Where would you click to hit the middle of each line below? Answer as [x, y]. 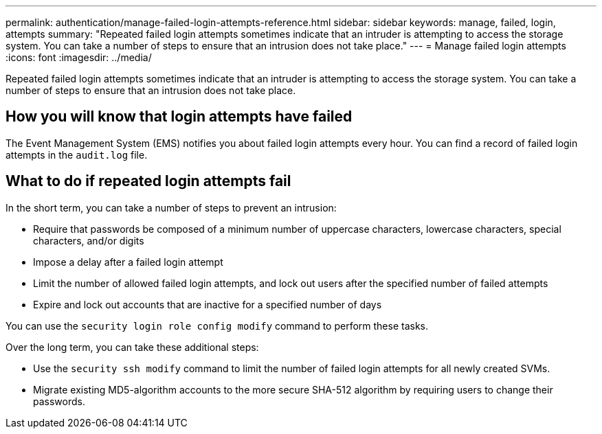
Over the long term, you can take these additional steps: [132, 347]
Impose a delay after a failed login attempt [128, 262]
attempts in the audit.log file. [77, 155]
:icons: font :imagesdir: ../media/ [79, 57]
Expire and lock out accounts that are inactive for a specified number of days [208, 304]
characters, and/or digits [89, 240]
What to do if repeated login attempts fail [148, 181]
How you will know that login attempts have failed [179, 117]
